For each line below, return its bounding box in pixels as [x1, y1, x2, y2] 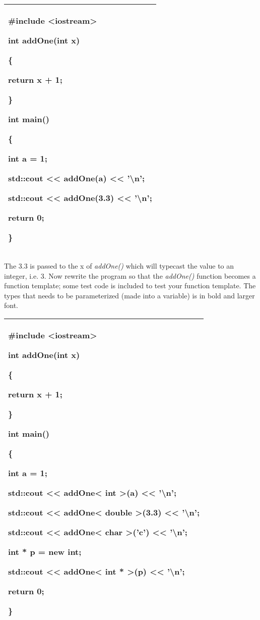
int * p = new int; [8, 545, 82, 557]
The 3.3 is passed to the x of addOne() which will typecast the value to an [4, 261, 234, 271]
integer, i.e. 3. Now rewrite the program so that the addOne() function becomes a [4, 270, 256, 281]
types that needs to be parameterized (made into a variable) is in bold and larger [4, 290, 255, 300]
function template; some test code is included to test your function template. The [4, 280, 256, 291]
